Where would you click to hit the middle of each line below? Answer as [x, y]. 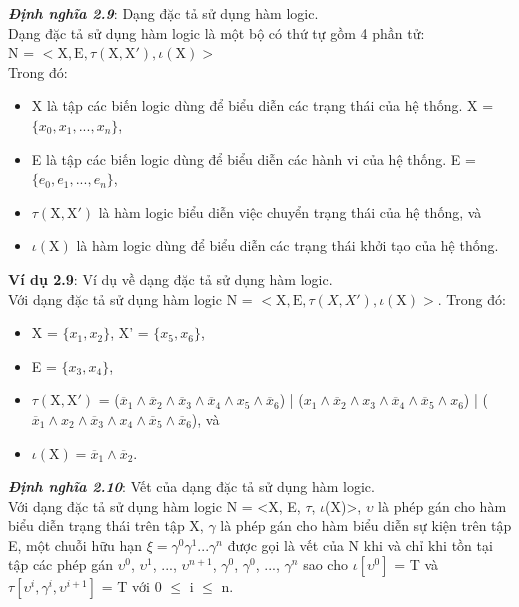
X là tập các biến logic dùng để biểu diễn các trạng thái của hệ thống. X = [262, 105]
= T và [416, 564]
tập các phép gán [60, 564]
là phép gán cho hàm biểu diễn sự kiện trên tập [366, 525]
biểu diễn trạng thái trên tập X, [106, 525]
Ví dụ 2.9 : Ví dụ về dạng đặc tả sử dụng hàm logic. [170, 278]
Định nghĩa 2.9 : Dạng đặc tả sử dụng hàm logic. [163, 13]
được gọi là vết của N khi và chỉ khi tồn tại [360, 544]
